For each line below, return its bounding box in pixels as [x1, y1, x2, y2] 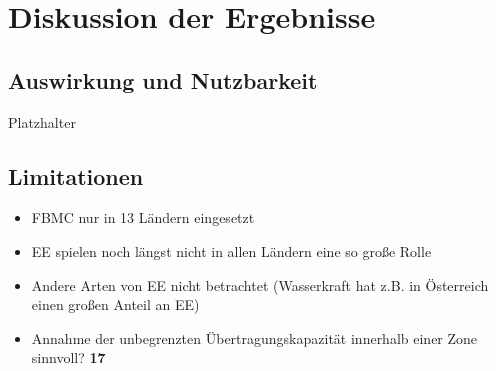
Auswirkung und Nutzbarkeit [8, 64, 318, 95]
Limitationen [8, 160, 144, 191]
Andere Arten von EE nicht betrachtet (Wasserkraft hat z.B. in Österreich [31, 274, 489, 295]
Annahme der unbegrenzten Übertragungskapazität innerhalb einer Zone [31, 327, 478, 348]
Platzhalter [8, 111, 76, 132]
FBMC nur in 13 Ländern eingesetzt [31, 207, 255, 228]
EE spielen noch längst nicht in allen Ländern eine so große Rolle [31, 240, 432, 261]
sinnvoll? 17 [31, 347, 106, 368]
